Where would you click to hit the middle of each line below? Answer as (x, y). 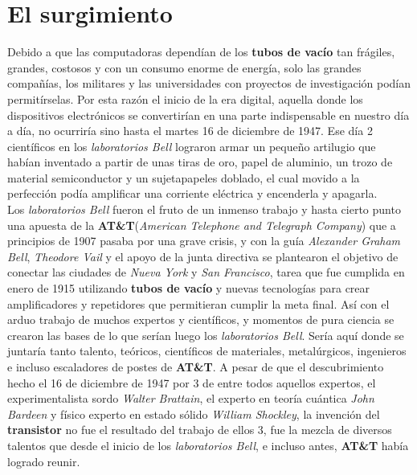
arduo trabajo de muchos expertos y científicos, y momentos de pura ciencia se (201, 319)
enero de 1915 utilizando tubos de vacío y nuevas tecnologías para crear (189, 288)
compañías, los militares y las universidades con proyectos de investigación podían (209, 83)
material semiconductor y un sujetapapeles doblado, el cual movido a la (184, 177)
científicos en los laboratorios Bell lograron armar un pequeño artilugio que (192, 146)
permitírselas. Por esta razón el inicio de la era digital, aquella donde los (185, 98)
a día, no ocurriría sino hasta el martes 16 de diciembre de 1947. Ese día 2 (190, 131)
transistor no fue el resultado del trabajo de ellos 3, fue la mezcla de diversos (200, 430)
